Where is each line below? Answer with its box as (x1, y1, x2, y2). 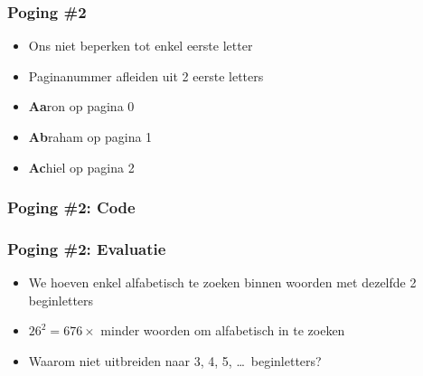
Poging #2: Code (7, 196, 136, 219)
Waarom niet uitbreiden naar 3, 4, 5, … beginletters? (28, 352, 322, 371)
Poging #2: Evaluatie (7, 237, 166, 259)
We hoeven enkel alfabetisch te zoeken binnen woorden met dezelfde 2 (28, 273, 417, 292)
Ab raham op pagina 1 (28, 127, 153, 146)
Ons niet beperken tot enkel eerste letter (28, 36, 253, 55)
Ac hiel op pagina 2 (28, 157, 135, 176)
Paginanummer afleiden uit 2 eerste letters (28, 66, 264, 85)
